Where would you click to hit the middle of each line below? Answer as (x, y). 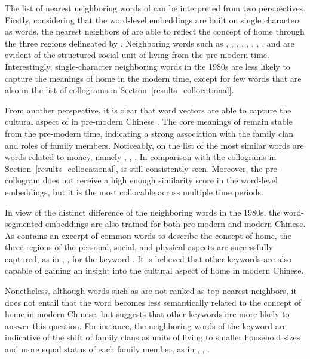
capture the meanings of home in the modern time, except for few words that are (153, 78)
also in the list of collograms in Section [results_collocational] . (119, 90)
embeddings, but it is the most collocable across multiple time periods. (134, 191)
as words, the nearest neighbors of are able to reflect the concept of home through (155, 31)
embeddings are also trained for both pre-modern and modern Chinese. (176, 224)
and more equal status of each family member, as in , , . (107, 349)
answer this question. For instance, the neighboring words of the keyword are (146, 325)
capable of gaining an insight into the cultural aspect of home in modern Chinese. (154, 270)
